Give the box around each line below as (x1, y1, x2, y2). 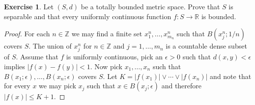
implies (4, 61, 25, 71)
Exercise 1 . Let (4, 1, 54, 11)
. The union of (28, 41, 72, 51)
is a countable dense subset (166, 41, 247, 51)
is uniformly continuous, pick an (66, 52, 163, 62)
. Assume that (16, 52, 58, 62)
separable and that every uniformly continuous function (4, 11, 171, 21)
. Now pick (90, 61, 122, 71)
